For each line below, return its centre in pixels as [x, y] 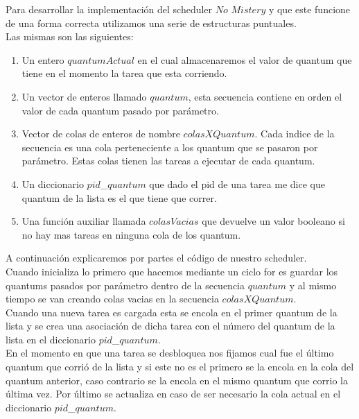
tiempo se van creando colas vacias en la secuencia [112, 299]
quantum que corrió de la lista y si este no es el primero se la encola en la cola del [180, 367]
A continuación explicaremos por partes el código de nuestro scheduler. [156, 258]
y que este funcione [309, 9]
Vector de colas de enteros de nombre [101, 134]
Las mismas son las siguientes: [70, 36]
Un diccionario [53, 183]
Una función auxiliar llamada [84, 221]
